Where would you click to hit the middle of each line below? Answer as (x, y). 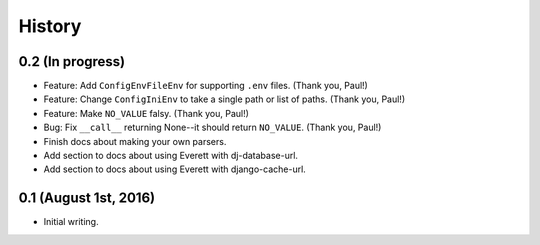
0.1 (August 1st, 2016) (86, 198)
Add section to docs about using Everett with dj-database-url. (171, 156)
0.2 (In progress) (72, 61)
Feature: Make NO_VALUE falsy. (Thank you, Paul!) (146, 113)
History (50, 26)
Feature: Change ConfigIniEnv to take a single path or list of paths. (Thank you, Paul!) (224, 99)
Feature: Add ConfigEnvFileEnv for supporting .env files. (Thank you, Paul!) (206, 86)
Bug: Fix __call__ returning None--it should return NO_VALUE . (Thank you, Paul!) (212, 127)
